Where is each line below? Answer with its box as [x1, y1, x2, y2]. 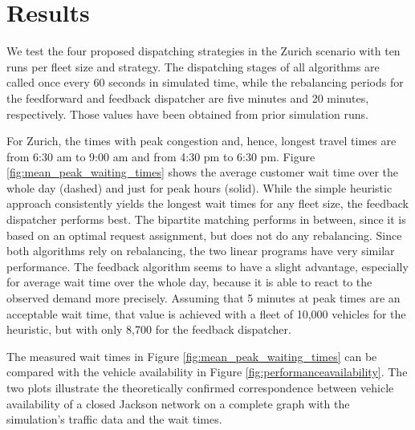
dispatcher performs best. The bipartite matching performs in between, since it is [6, 211, 406, 228]
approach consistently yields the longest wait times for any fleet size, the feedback [6, 195, 409, 212]
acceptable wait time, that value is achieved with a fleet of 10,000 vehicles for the [6, 305, 406, 322]
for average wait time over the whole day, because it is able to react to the [6, 274, 372, 290]
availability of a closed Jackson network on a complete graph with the [6, 395, 350, 412]
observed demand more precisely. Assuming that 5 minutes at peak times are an [6, 290, 401, 306]
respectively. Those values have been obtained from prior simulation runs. [6, 105, 368, 122]
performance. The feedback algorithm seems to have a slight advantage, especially [6, 258, 409, 274]
